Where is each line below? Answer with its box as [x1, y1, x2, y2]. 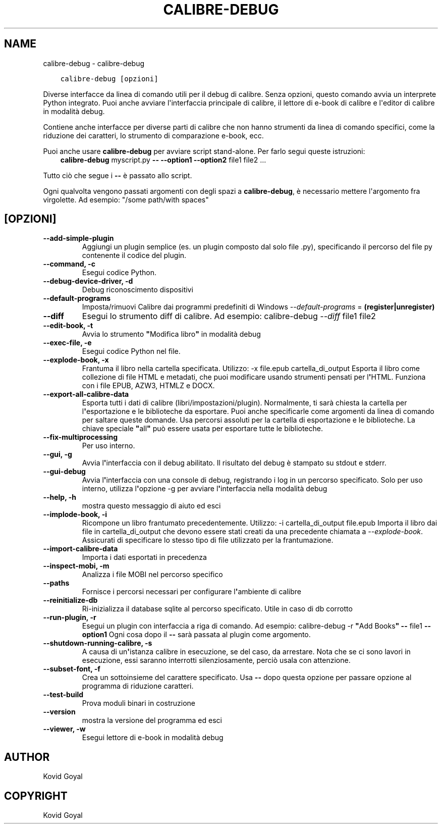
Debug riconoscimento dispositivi [82, 285, 193, 294]
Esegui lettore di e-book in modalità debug [82, 733, 224, 742]
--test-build [43, 690, 84, 699]
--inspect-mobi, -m [43, 561, 109, 571]
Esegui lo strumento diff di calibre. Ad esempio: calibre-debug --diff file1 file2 [82, 311, 376, 322]
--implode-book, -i [43, 510, 107, 519]
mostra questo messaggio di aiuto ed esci [82, 501, 221, 510]
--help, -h [43, 493, 76, 502]
